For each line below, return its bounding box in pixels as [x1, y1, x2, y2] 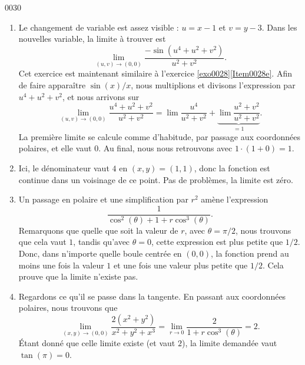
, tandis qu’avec [73, 235, 130, 248]
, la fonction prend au [211, 247, 289, 260]
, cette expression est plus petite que [151, 235, 283, 248]
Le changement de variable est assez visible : [18, 21, 179, 33]
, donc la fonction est [194, 161, 270, 174]
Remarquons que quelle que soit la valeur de [18, 224, 178, 236]
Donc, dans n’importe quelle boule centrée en [18, 247, 182, 260]
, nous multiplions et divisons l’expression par [131, 79, 296, 91]
